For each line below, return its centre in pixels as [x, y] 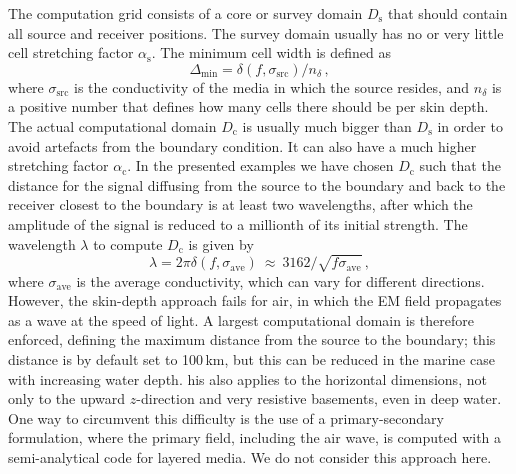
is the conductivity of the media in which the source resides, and [272, 86]
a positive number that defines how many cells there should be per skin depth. [248, 106]
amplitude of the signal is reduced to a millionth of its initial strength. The [238, 223]
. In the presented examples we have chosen [260, 165]
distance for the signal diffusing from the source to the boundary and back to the [257, 184]
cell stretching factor [71, 52]
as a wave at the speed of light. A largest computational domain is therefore [241, 319]
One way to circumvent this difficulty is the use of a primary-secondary [226, 417]
